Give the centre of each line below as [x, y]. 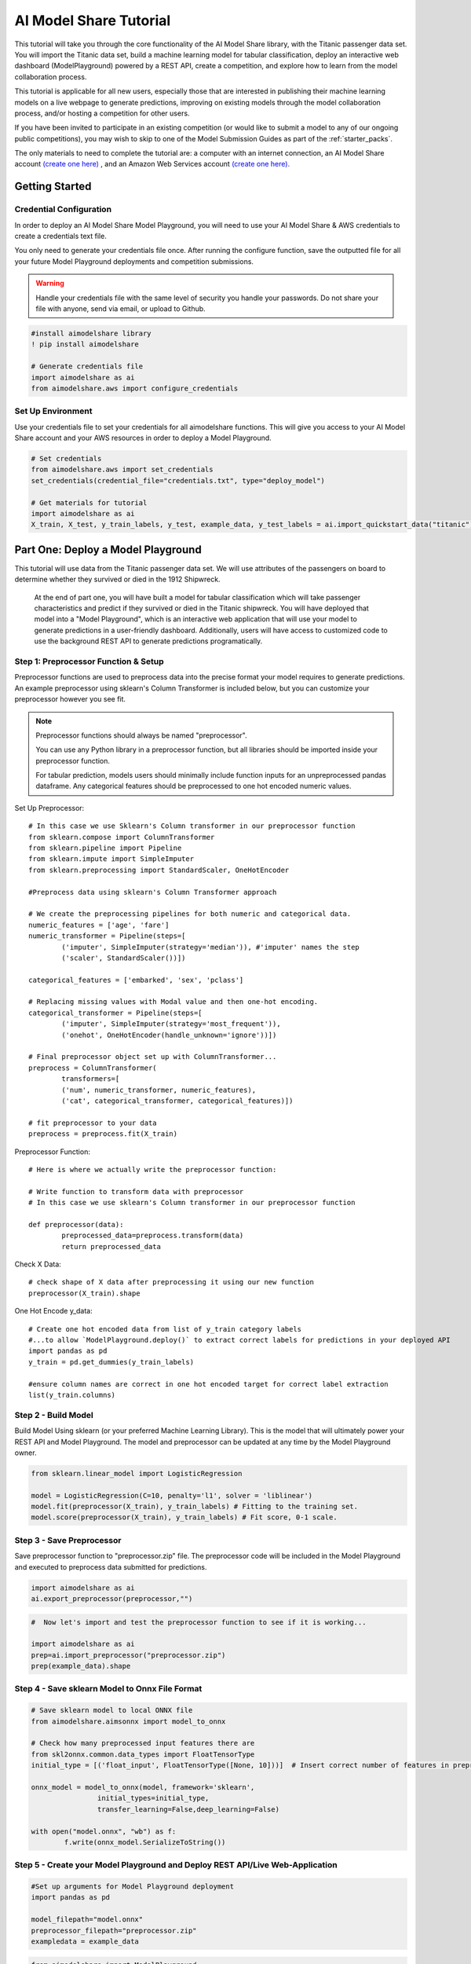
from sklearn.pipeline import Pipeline [105, 848]
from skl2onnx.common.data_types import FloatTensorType [143, 1754]
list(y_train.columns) [72, 1395]
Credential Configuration [63, 210]
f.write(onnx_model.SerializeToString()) [145, 1842]
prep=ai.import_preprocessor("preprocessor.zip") [128, 1655]
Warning [50, 284]
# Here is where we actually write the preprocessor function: [153, 1169]
